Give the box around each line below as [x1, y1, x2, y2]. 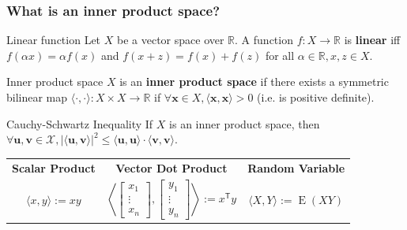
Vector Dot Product [115, 159, 228, 176]
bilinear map [6, 89, 68, 105]
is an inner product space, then [169, 115, 320, 132]
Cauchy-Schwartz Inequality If [6, 115, 153, 132]
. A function [235, 32, 293, 48]
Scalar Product [12, 159, 96, 176]
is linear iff [344, 32, 401, 48]
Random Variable [247, 159, 345, 176]
